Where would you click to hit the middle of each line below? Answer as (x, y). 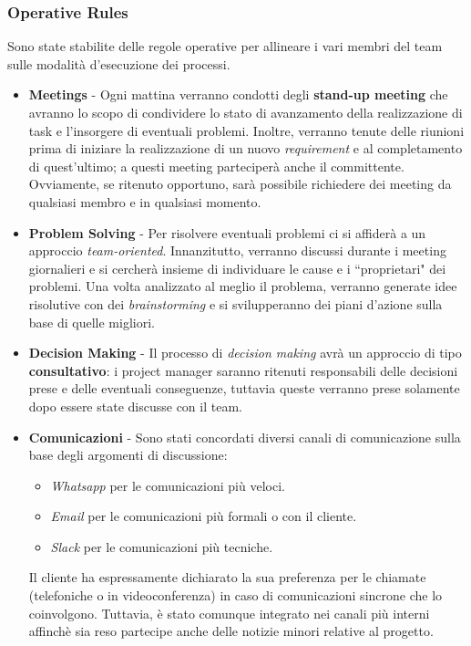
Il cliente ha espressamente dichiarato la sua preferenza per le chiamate (227, 577)
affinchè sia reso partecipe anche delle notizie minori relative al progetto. (231, 631)
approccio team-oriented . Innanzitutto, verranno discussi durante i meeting (237, 250)
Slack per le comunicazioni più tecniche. (162, 546)
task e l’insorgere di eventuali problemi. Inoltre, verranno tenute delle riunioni (246, 130)
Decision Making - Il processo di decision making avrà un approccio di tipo (245, 353)
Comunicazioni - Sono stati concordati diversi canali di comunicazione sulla (245, 437)
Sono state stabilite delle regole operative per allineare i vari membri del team (225, 46)
